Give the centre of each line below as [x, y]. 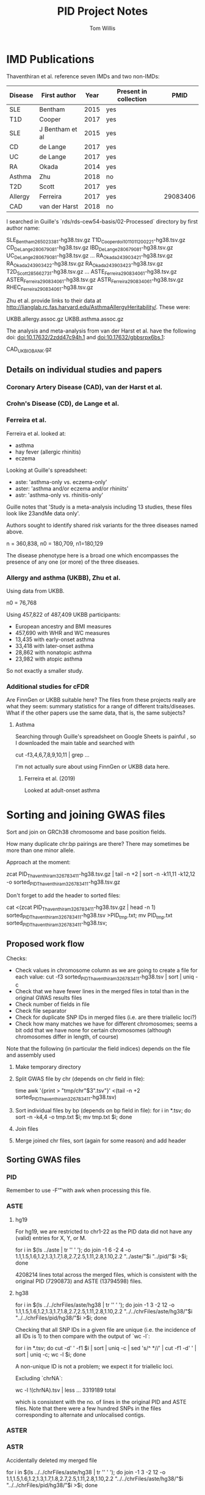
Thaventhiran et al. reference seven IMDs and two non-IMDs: [83, 76]
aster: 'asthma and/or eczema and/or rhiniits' [72, 488]
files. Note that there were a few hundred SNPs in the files [88, 1408]
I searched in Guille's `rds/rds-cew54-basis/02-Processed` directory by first [102, 221]
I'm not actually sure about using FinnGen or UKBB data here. [92, 767]
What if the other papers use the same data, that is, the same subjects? [96, 713]
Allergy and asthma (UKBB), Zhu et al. [63, 578]
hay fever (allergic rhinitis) [48, 452]
